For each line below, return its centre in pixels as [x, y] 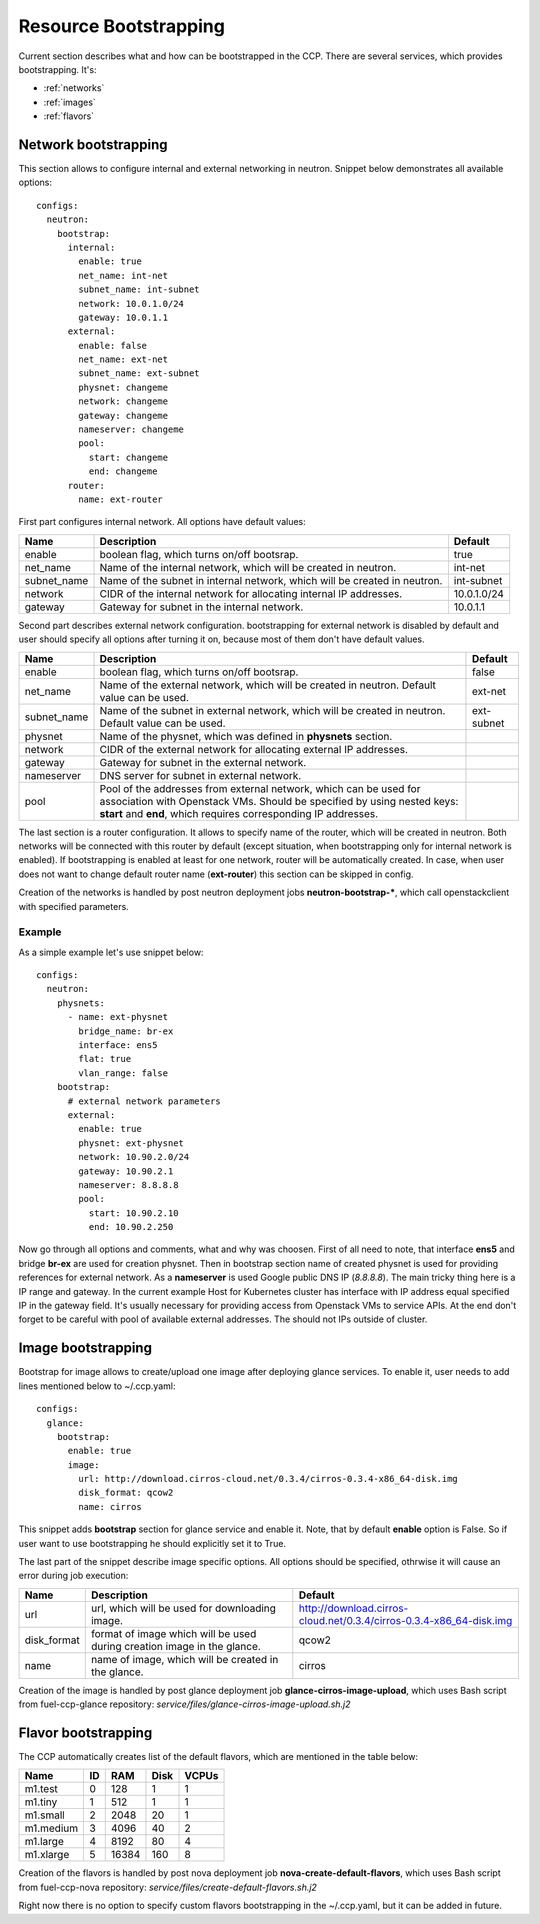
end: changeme [123, 471]
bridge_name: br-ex [126, 1031]
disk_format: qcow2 [126, 1493]
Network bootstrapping [93, 144]
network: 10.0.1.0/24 [131, 303]
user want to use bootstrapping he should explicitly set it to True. [152, 1543]
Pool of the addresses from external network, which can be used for [260, 788]
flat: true [105, 1059]
